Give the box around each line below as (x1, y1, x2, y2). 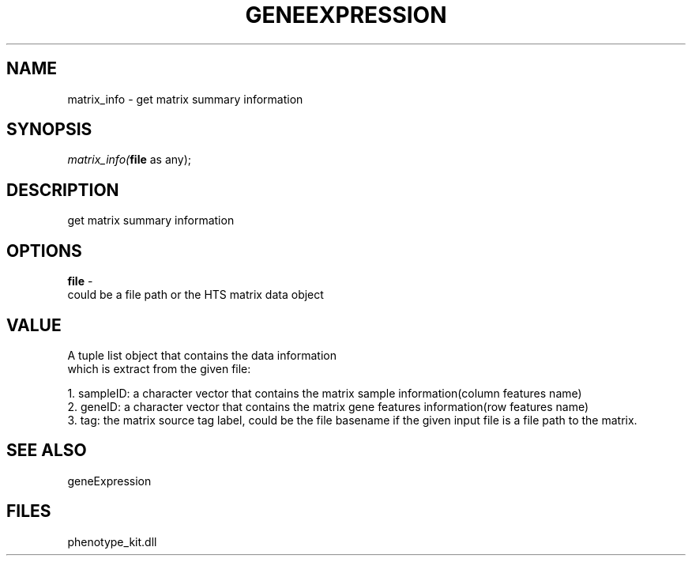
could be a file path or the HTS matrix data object (67, 288, 324, 302)
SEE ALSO (6, 440, 87, 461)
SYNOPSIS (6, 119, 92, 140)
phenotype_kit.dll (67, 534, 157, 549)
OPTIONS (6, 240, 82, 261)
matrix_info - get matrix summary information (67, 92, 303, 106)
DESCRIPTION (6, 179, 119, 200)
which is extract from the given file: (67, 361, 251, 375)
